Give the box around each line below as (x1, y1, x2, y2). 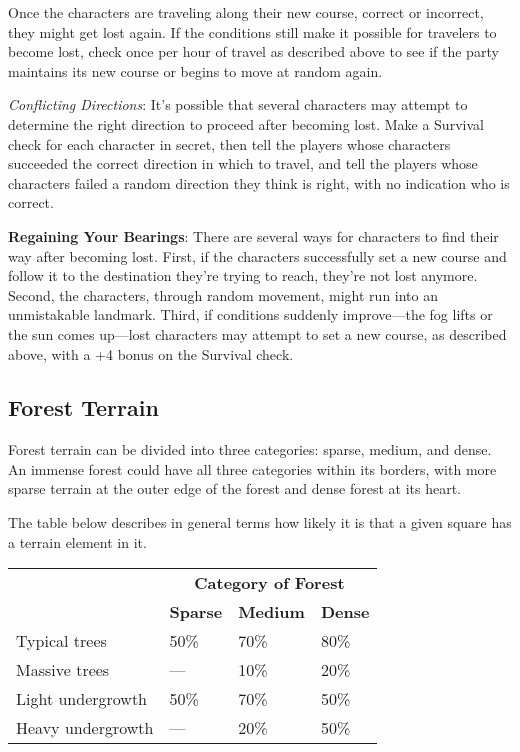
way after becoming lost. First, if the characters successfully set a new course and (8, 245, 507, 266)
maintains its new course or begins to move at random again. (8, 60, 383, 81)
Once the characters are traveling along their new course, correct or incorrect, (8, 2, 484, 22)
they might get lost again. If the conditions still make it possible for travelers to (8, 21, 497, 42)
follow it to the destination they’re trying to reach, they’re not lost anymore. (8, 265, 478, 286)
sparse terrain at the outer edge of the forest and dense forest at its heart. (8, 478, 461, 499)
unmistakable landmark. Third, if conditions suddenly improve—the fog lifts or (8, 304, 493, 325)
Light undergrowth (16, 687, 148, 711)
